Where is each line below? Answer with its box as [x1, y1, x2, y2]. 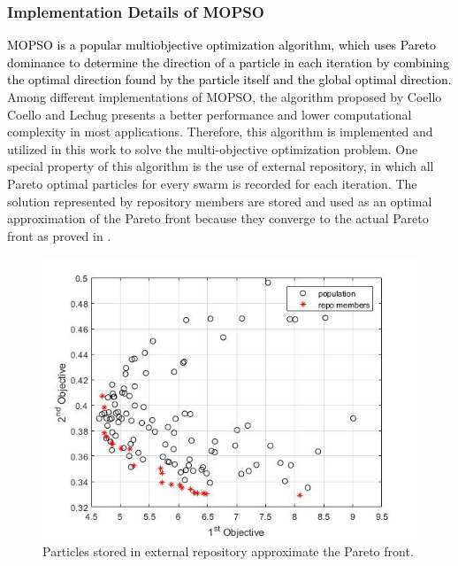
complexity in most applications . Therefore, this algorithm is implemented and [7, 122, 433, 141]
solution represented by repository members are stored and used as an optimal [7, 191, 432, 210]
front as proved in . [7, 226, 111, 244]
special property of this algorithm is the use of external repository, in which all [7, 157, 434, 175]
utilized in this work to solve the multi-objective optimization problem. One [7, 139, 418, 158]
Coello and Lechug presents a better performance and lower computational [7, 105, 412, 123]
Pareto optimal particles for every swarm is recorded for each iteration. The [7, 174, 417, 192]
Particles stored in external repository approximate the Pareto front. [42, 541, 414, 560]
